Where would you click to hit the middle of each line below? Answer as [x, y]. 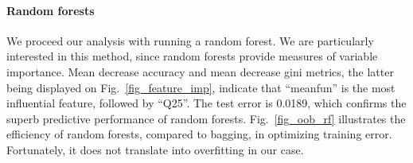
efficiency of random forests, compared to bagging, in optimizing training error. [199, 134]
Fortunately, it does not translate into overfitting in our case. [155, 149]
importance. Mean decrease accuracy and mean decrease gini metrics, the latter [200, 71]
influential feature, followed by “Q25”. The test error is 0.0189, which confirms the [206, 103]
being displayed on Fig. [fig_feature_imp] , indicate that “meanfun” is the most [201, 87]
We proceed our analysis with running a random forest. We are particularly [190, 40]
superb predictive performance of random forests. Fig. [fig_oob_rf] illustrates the [206, 118]
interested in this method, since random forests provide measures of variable [192, 56]
